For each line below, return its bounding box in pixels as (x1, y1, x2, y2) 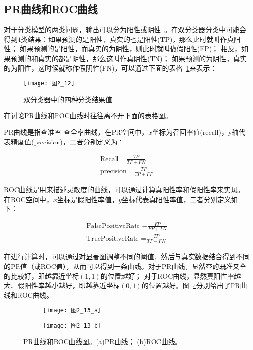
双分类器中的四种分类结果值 (23, 94, 112, 104)
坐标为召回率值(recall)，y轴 (152, 127, 239, 137)
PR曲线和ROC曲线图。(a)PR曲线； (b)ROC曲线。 (23, 336, 182, 346)
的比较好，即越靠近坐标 (4, 270, 79, 281)
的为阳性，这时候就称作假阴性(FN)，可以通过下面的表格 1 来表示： (4, 62, 217, 73)
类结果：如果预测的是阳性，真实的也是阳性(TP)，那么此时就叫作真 (21, 34, 234, 44)
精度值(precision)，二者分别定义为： (10, 136, 124, 146)
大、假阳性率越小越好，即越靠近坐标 (4, 280, 120, 290)
